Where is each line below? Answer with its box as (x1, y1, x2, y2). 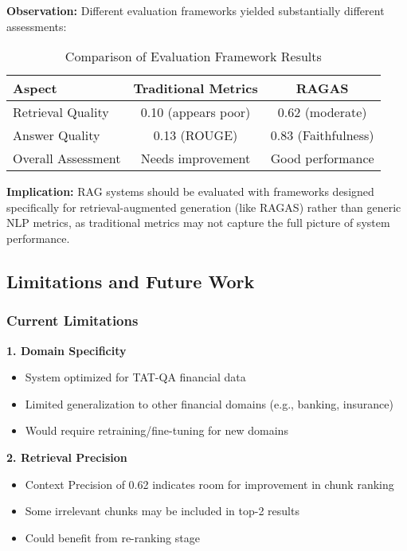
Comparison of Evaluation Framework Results (65, 47, 322, 66)
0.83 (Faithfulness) (270, 126, 374, 145)
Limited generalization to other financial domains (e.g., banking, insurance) (25, 395, 393, 412)
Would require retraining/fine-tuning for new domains (25, 422, 288, 439)
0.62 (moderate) (277, 103, 367, 122)
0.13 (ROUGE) (153, 126, 238, 145)
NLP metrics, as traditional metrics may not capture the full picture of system (6, 214, 390, 231)
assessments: (6, 18, 67, 34)
